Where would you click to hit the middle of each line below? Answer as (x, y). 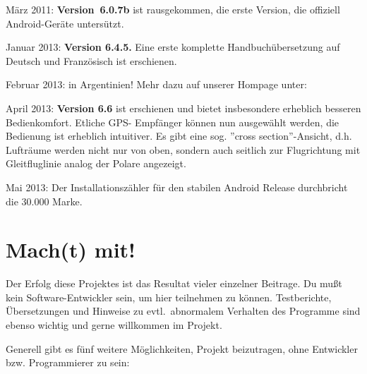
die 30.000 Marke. (44, 201)
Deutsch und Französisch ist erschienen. (91, 60)
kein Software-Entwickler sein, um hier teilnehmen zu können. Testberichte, (169, 297)
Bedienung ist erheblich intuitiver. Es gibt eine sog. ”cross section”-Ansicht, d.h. (179, 136)
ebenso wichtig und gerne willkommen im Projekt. (114, 325)
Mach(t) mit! (71, 249)
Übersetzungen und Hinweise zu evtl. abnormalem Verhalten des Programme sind (183, 311)
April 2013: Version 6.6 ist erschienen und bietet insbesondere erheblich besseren (183, 108)
